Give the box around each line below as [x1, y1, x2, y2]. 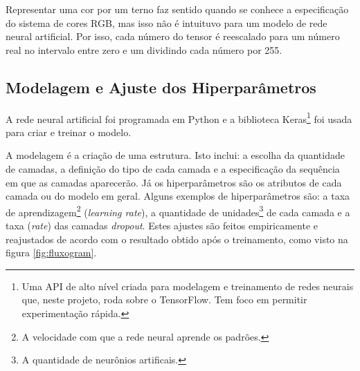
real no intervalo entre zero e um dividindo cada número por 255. [6, 42, 282, 57]
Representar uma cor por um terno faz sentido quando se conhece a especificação [6, 2, 349, 16]
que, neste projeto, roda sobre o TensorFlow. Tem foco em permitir [21, 292, 307, 307]
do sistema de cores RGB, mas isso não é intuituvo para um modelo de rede [6, 15, 327, 30]
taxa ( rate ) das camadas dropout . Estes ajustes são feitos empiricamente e [6, 218, 318, 233]
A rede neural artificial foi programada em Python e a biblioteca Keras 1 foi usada [6, 109, 352, 126]
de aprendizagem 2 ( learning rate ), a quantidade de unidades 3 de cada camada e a [6, 202, 350, 219]
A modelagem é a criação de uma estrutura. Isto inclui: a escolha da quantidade [6, 148, 345, 162]
